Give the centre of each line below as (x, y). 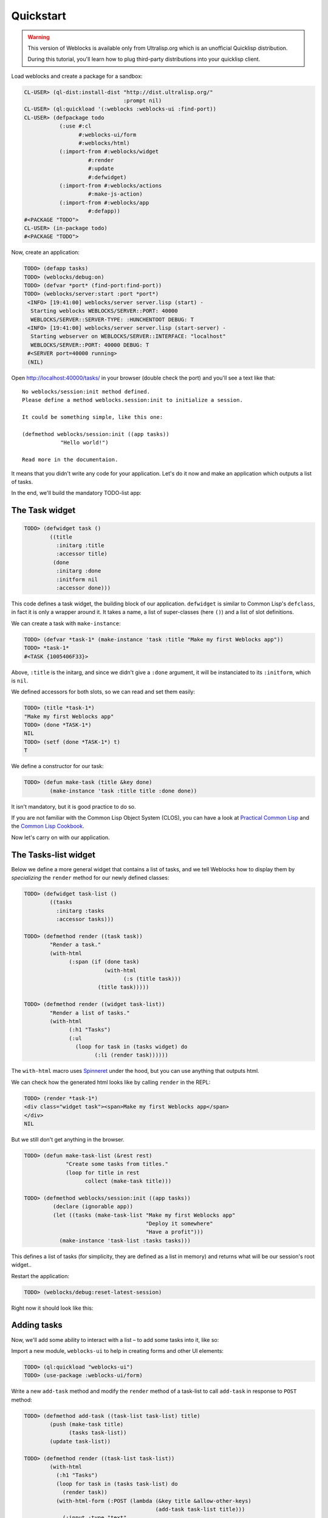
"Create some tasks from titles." (117, 1164)
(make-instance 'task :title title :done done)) (123, 791)
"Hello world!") (84, 443)
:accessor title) (81, 554)
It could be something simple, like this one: (93, 417)
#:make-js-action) (115, 194)
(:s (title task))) (152, 979)
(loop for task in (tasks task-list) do (117, 1484)
